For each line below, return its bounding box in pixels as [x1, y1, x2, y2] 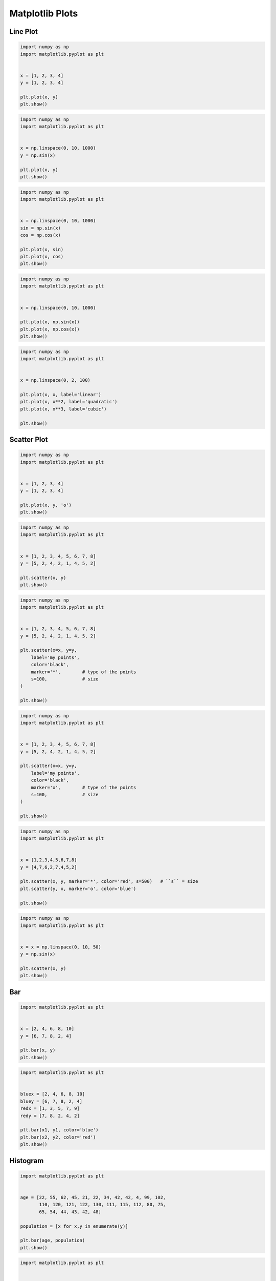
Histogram [9, 1156, 44, 1165]
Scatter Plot [9, 436, 48, 444]
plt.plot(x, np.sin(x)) [20, 319, 80, 325]
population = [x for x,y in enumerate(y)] [20, 1223, 128, 1229]
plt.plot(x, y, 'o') [20, 502, 72, 508]
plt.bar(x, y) [20, 1047, 56, 1053]
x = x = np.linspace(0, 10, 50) [20, 944, 102, 950]
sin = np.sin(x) [20, 225, 61, 231]
